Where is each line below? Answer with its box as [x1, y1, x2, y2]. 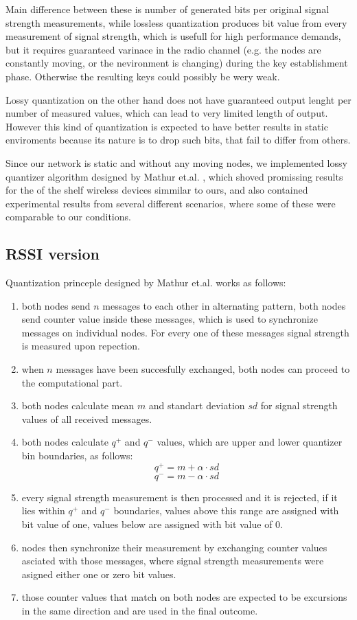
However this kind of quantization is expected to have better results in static [5, 119, 328, 133]
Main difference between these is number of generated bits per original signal [5, 2, 330, 16]
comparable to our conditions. [5, 209, 131, 224]
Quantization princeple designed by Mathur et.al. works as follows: [5, 275, 286, 290]
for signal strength [260, 398, 338, 413]
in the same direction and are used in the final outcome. [21, 603, 258, 617]
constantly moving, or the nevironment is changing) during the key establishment [5, 56, 348, 70]
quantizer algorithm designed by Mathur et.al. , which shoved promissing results [5, 169, 343, 183]
